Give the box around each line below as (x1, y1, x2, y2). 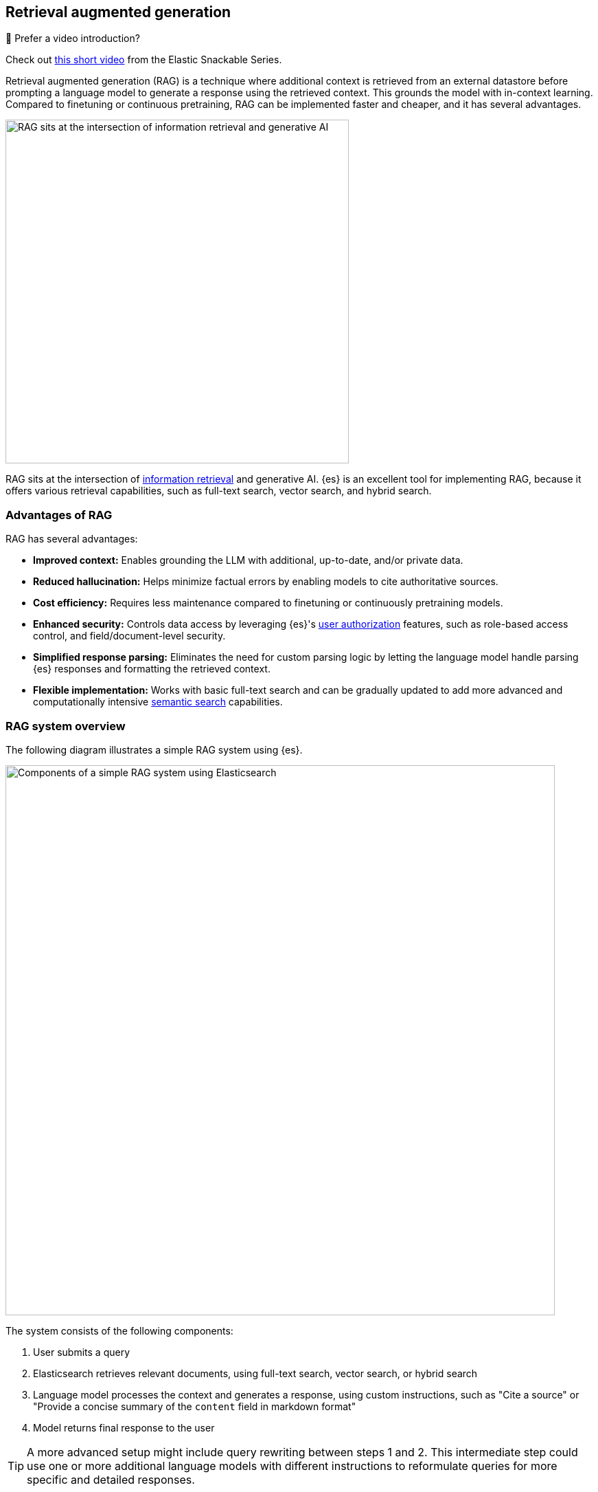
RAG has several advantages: (5, 533, 138, 545)
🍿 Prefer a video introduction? (5, 32, 140, 45)
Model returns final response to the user (33, 1421, 215, 1434)
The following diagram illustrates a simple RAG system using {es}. (5, 743, 303, 756)
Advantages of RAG (5, 507, 113, 522)
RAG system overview (5, 718, 126, 733)
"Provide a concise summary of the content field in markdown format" (33, 1400, 356, 1412)
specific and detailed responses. (27, 1472, 195, 1486)
